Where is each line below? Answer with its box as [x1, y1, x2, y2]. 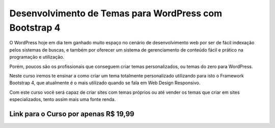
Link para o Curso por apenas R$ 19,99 [9, 110, 134, 118]
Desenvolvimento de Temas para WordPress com [9, 8, 223, 19]
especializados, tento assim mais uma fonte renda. [9, 96, 116, 103]
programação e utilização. [9, 54, 65, 60]
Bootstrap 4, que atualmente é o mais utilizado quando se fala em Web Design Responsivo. [9, 80, 201, 86]
